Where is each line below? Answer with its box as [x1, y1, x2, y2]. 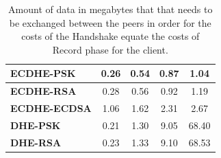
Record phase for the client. [52, 42, 168, 56]
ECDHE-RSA [10, 84, 77, 98]
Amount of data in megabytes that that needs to [8, 2, 213, 16]
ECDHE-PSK [10, 66, 76, 80]
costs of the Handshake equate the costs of [21, 29, 200, 43]
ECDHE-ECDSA [10, 101, 92, 115]
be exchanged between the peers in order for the [9, 15, 211, 30]
